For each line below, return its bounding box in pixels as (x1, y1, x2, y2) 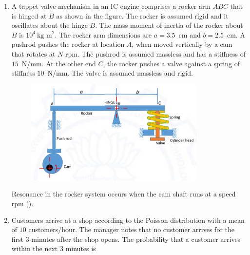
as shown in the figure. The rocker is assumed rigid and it (56, 10, 229, 20)
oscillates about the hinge (11, 20, 88, 30)
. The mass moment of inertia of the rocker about (95, 20, 243, 30)
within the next (11, 243, 58, 254)
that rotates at (11, 48, 56, 59)
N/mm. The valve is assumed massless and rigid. (47, 68, 193, 78)
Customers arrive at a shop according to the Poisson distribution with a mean (11, 215, 245, 225)
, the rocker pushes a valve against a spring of (103, 58, 240, 68)
